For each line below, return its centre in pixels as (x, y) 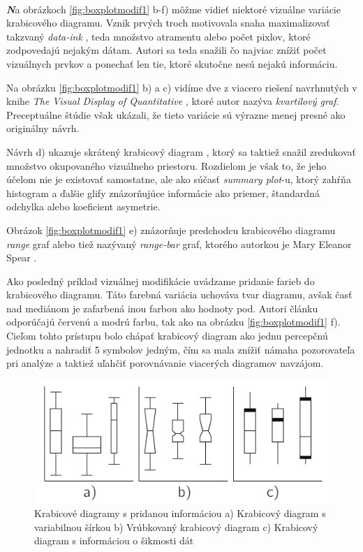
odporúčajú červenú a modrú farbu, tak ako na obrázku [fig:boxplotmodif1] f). (173, 322)
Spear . (22, 257)
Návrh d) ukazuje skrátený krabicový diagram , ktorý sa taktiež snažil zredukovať (181, 151)
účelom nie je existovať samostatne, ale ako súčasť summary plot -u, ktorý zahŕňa (179, 179)
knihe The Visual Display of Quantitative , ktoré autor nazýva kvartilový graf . (173, 101)
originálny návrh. (43, 128)
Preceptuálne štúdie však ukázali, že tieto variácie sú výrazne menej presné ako (176, 114)
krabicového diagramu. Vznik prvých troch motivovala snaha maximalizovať (168, 23)
